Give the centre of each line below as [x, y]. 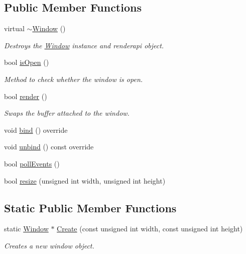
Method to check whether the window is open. [74, 79]
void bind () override [36, 130]
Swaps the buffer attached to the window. [67, 113]
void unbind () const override [49, 147]
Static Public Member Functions [90, 207]
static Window [26, 229]
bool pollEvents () [32, 163]
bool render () [26, 96]
